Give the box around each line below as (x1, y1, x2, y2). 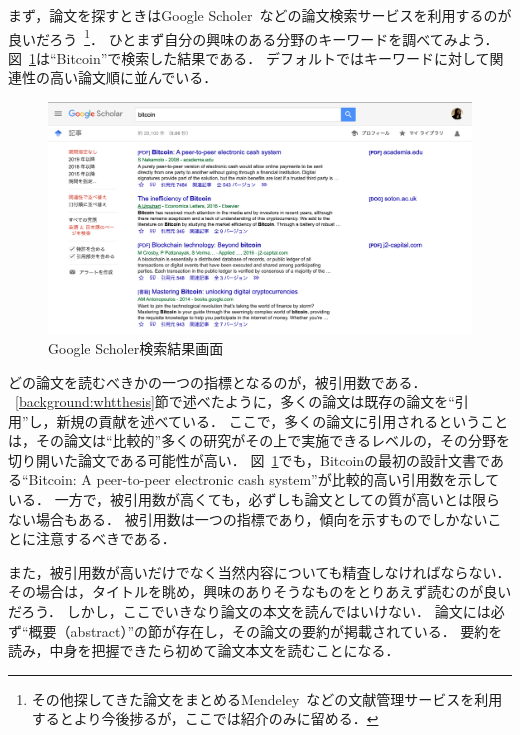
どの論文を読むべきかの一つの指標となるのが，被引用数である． (8, 371, 427, 392)
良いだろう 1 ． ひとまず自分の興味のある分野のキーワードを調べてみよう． (8, 25, 499, 49)
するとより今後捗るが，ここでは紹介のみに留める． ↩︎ (31, 708, 379, 729)
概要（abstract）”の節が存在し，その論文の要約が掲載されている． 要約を (28, 620, 503, 641)
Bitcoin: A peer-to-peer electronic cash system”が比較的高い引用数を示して (28, 469, 500, 490)
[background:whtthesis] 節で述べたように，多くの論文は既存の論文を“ (15, 391, 455, 412)
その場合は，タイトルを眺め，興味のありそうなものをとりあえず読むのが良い (8, 581, 512, 602)
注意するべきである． (35, 528, 176, 549)
